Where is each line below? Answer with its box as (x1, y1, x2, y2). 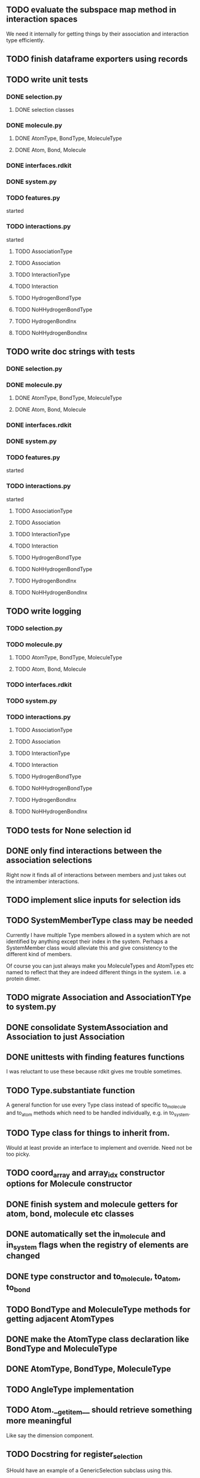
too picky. (6, 1150, 31, 1158)
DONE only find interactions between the (6, 846, 162, 856)
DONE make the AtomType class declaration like (6, 1334, 190, 1344)
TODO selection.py (6, 624, 63, 632)
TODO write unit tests (6, 75, 89, 85)
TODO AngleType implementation (6, 1384, 134, 1394)
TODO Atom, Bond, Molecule (14, 665, 87, 673)
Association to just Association (6, 1031, 125, 1042)
